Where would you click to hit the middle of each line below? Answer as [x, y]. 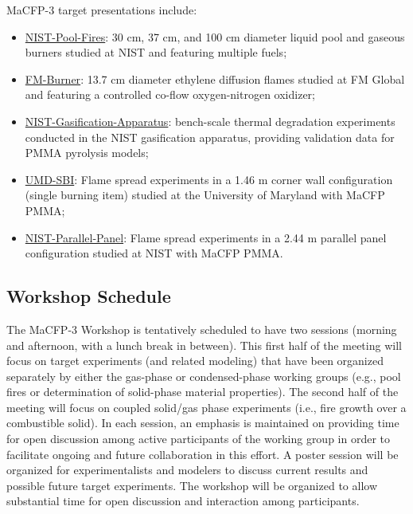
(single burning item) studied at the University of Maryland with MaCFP [205, 195]
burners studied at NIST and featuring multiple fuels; [156, 52]
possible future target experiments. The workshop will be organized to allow [192, 485]
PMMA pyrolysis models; [87, 153]
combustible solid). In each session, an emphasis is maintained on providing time [203, 423]
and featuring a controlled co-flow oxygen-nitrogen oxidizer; [170, 94]
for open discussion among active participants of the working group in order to [199, 439]
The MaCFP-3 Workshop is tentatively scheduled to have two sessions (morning [202, 329]
